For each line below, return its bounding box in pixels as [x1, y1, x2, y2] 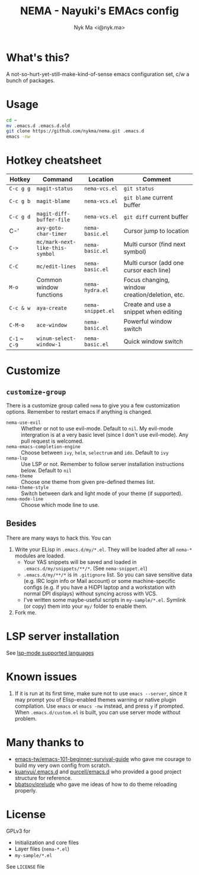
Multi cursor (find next [123, 240, 186, 249]
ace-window [36, 322, 67, 329]
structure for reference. [14, 774, 72, 781]
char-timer [36, 230, 67, 237]
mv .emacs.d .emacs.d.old [6, 123, 70, 129]
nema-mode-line [6, 496, 44, 502]
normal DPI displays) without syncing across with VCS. [23, 589, 158, 597]
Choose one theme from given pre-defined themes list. [21, 478, 155, 486]
